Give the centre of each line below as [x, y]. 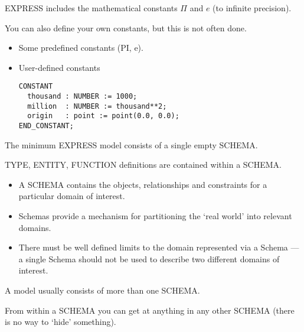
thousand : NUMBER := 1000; [82, 97]
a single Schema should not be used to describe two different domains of [149, 258]
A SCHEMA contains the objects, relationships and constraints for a [143, 184]
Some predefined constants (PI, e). [81, 48]
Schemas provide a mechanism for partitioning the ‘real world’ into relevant [155, 216]
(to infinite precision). [252, 8]
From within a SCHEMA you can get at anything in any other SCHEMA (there [150, 310]
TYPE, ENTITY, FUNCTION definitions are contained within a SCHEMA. [143, 165]
